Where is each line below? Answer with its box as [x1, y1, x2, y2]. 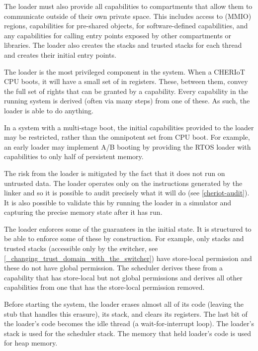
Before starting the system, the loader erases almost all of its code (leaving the [4, 299, 244, 309]
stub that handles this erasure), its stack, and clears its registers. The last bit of [4, 308, 248, 319]
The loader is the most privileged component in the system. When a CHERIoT [4, 66, 245, 77]
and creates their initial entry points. [4, 49, 116, 60]
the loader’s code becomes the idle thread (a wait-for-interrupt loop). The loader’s [4, 318, 254, 329]
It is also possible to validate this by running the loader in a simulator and [4, 197, 232, 207]
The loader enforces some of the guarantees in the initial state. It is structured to [4, 223, 252, 234]
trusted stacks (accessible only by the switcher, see [4, 243, 158, 254]
